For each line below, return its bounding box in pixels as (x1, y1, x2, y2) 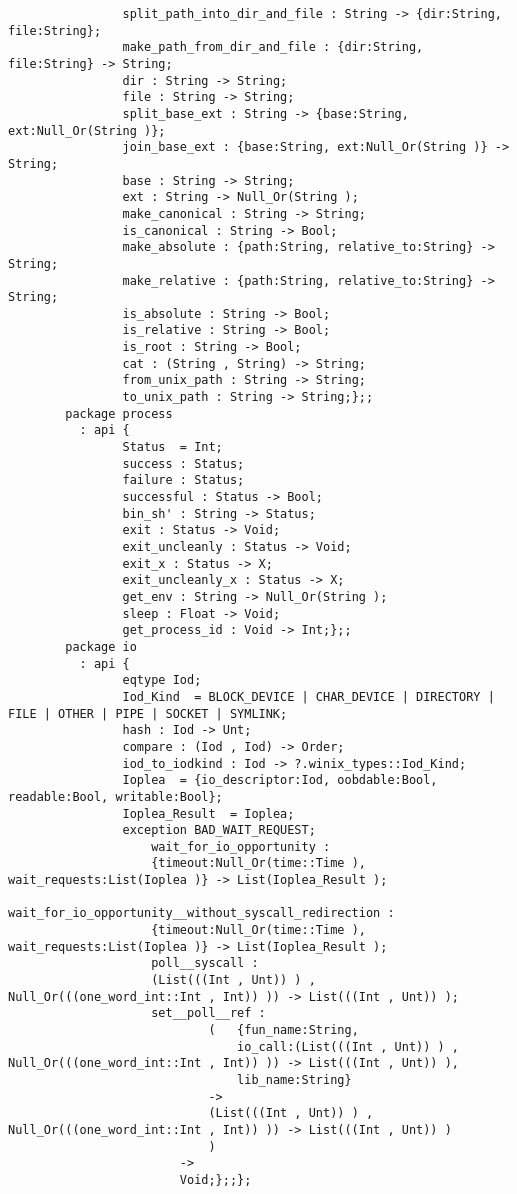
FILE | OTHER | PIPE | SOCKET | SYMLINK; (8, 706, 288, 721)
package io (65, 639, 137, 654)
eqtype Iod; (122, 673, 202, 688)
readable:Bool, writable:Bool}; (8, 789, 223, 804)
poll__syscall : (151, 956, 259, 971)
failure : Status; (122, 473, 245, 488)
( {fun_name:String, (208, 1023, 359, 1038)
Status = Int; (122, 440, 223, 455)
